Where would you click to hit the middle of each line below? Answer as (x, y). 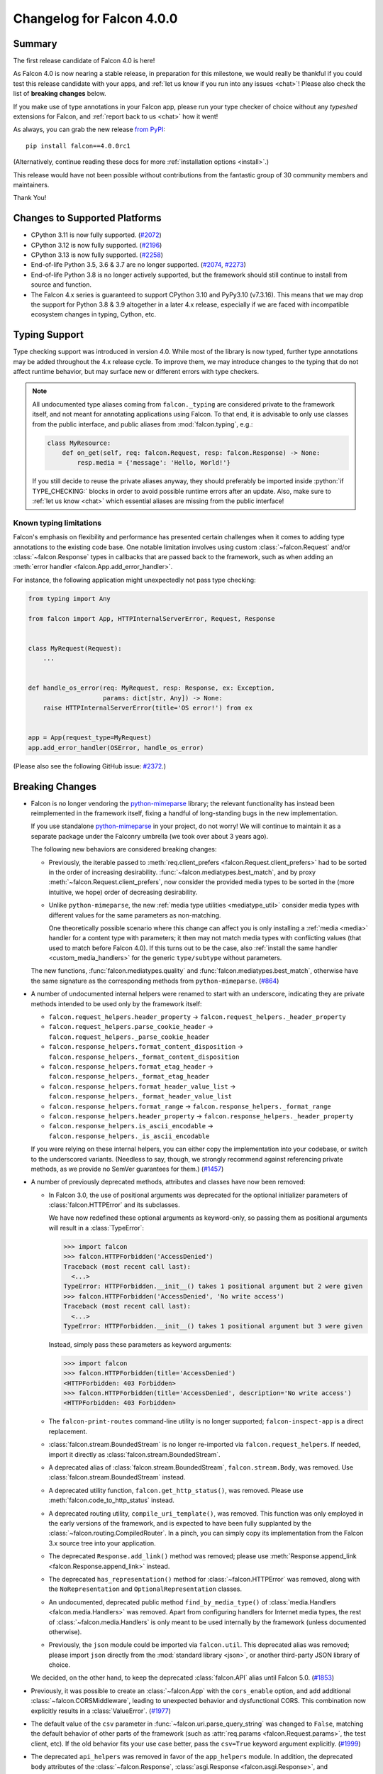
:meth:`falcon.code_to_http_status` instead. (112, 1500)
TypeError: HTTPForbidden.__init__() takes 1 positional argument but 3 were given (213, 1326)
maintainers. (31, 184)
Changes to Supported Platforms (87, 218)
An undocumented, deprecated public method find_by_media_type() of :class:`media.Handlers (192, 1602)
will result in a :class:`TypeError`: (96, 1228)
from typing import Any (70, 599)
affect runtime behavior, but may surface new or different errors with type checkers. (136, 372)
